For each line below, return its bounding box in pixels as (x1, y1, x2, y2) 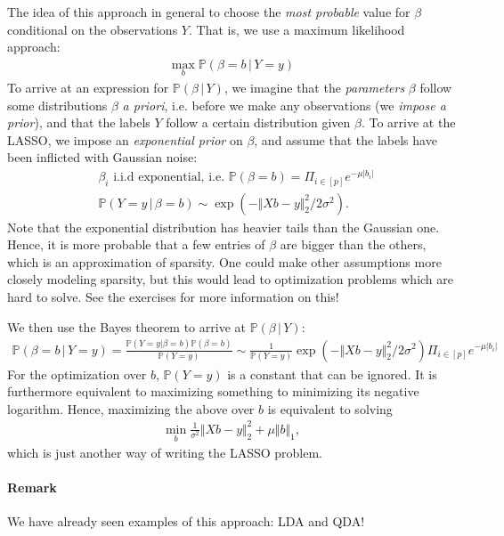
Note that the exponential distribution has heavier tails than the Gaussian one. (7, 217, 440, 236)
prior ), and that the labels (7, 113, 150, 132)
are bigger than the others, (280, 235, 427, 254)
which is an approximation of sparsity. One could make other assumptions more (7, 252, 442, 271)
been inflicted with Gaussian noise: (7, 148, 198, 166)
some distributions (7, 95, 108, 114)
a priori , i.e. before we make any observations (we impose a (122, 95, 446, 114)
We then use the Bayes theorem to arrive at (7, 317, 246, 336)
